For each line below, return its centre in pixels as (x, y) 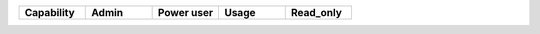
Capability (49, 12)
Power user (185, 12)
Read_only (316, 12)
